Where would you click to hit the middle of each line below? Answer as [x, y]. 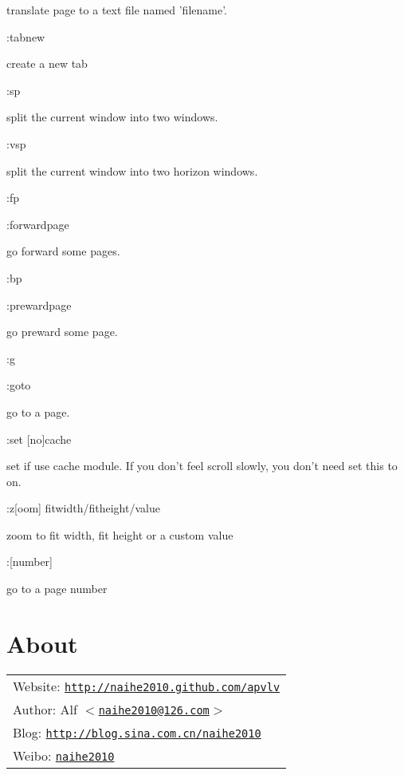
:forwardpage [38, 224]
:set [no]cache [39, 439]
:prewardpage [39, 304]
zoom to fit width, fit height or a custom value [120, 534]
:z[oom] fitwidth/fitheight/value [83, 508]
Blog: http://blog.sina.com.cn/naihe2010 [137, 732]
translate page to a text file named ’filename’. [117, 10]
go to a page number [57, 589]
